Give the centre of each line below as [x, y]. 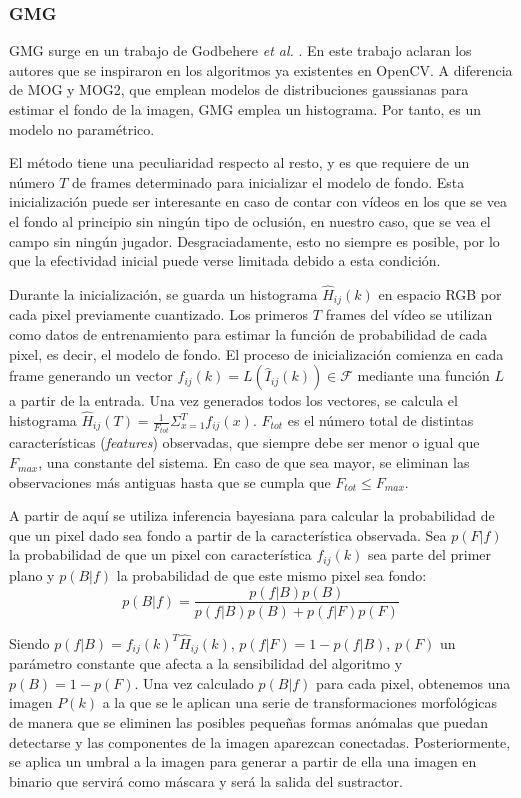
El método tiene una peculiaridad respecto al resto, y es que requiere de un [239, 162]
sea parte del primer [429, 554]
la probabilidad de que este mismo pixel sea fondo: [271, 574]
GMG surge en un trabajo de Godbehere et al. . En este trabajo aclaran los [240, 50]
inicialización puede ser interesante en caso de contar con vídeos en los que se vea [258, 201]
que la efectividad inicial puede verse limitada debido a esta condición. [225, 260]
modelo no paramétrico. [82, 128]
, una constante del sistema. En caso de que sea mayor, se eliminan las [254, 462]
